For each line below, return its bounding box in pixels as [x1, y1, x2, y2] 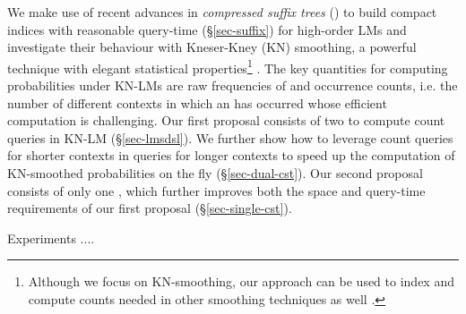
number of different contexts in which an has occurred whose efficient [7, 93, 387, 112]
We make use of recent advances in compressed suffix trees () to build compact [7, 3, 437, 21]
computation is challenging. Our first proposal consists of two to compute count [7, 111, 445, 130]
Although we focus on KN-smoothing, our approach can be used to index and [28, 272, 454, 291]
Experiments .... [7, 228, 95, 247]
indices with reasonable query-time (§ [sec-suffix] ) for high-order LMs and [7, 20, 407, 38]
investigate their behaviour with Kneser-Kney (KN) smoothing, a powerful [7, 38, 417, 56]
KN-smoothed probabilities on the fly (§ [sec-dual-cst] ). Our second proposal [7, 164, 423, 182]
